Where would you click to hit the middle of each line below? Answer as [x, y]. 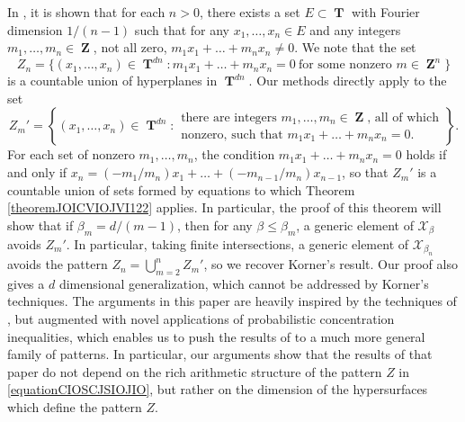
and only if [37, 172]
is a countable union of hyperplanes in [112, 81]
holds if [426, 154]
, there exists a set [250, 12]
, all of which [403, 117]
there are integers [229, 117]
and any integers [355, 29]
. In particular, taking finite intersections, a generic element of [237, 243]
